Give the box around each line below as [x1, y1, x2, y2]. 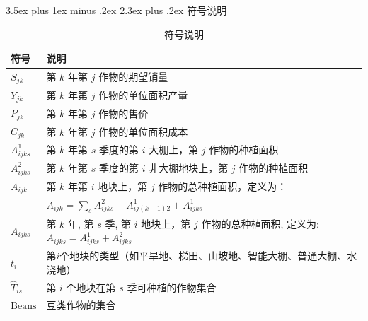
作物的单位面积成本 [98, 124, 188, 139]
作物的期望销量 [98, 69, 168, 84]
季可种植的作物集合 [127, 279, 217, 294]
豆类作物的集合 [46, 297, 116, 312]
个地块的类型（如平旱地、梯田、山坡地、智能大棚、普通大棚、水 [59, 248, 357, 263]
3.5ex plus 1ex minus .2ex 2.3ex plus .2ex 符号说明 [6, 3, 227, 17]
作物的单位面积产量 [98, 88, 188, 103]
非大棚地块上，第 [149, 160, 229, 175]
